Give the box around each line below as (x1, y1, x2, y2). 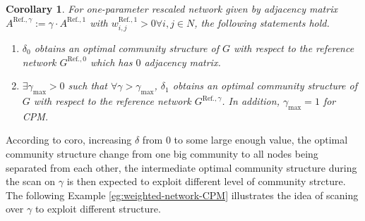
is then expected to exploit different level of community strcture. (66, 174, 346, 189)
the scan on (6, 174, 56, 189)
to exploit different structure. (35, 201, 161, 216)
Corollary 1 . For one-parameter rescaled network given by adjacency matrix (6, 1, 337, 15)
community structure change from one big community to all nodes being (6, 146, 318, 160)
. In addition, (222, 94, 280, 108)
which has (90, 54, 133, 69)
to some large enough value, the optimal (174, 132, 348, 147)
